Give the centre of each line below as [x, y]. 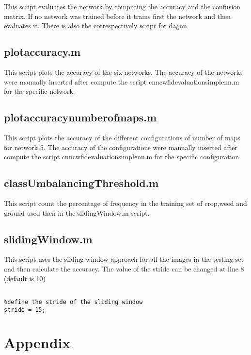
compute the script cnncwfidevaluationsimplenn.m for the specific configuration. [123, 157]
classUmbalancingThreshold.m [81, 183]
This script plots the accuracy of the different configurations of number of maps [122, 137]
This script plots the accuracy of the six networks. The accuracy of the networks [123, 72]
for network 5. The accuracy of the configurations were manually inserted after [121, 147]
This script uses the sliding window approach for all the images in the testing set [124, 259]
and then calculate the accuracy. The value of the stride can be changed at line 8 [124, 268]
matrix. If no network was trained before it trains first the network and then [117, 16]
